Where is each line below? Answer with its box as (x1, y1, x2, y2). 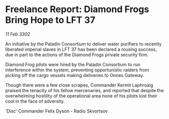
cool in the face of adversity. (5, 98, 65, 104)
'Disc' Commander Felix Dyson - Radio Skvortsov (5, 108, 108, 114)
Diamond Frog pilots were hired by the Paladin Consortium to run (5, 61, 141, 67)
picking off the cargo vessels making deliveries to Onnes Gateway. (5, 72, 144, 78)
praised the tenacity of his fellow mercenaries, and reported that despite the (5, 87, 164, 93)
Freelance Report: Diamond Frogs (5, 4, 149, 15)
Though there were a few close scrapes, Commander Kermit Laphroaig (5, 82, 153, 88)
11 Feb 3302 (5, 31, 30, 37)
